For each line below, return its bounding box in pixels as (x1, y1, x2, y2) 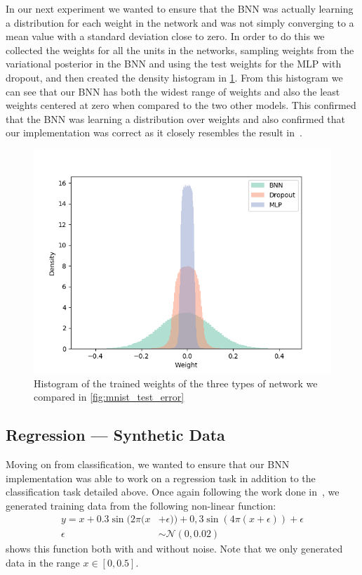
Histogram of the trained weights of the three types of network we (34, 375, 318, 390)
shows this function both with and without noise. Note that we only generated (6, 541, 343, 556)
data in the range (6, 555, 80, 569)
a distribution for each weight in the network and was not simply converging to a (6, 15, 354, 30)
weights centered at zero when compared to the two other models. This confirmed (6, 98, 356, 112)
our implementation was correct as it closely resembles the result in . (6, 125, 302, 140)
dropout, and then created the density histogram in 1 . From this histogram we (6, 70, 343, 84)
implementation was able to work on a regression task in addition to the (6, 470, 316, 485)
